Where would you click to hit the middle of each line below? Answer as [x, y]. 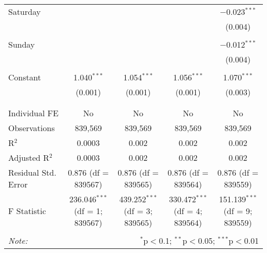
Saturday [25, 12]
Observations [32, 128]
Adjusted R [29, 157]
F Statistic [27, 211]
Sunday [22, 44]
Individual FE [33, 113]
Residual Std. [32, 172]
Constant [25, 77]
